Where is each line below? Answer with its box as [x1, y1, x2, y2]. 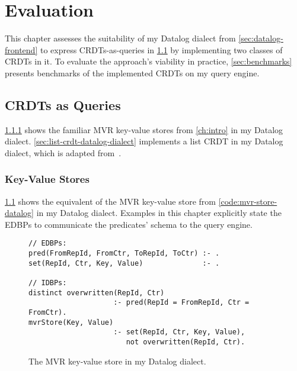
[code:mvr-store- [218, 195, 277, 207]
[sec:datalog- [238, 32, 283, 44]
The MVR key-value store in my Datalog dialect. [28, 354, 206, 367]
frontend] [5, 43, 38, 56]
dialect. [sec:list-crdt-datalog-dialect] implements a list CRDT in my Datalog [5, 135, 283, 147]
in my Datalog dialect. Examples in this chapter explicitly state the [36, 207, 282, 219]
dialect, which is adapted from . [5, 146, 122, 159]
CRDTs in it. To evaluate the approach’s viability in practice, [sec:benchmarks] [5, 55, 292, 67]
